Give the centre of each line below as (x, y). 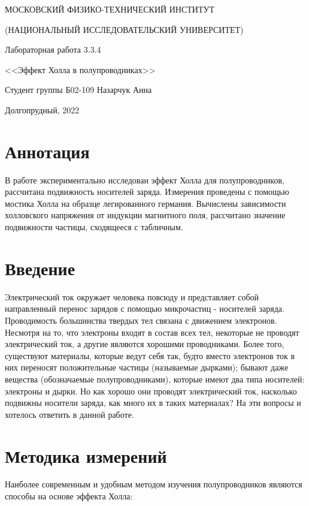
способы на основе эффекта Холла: (69, 496)
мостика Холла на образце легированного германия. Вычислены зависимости (146, 203)
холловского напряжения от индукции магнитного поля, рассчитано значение (145, 215)
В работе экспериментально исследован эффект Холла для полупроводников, (145, 180)
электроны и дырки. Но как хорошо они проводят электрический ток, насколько (151, 391)
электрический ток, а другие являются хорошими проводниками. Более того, (145, 344)
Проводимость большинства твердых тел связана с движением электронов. (141, 320)
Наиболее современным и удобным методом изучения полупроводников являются (154, 484)
